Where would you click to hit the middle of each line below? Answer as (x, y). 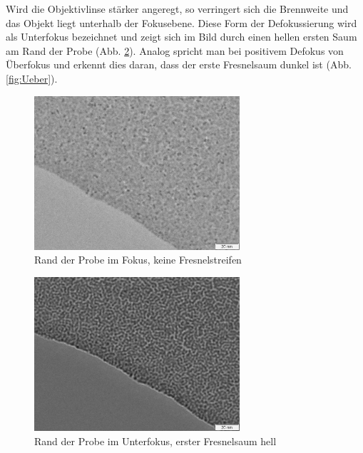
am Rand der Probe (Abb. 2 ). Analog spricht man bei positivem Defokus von (175, 50)
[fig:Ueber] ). (32, 78)
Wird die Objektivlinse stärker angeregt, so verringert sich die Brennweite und (177, 9)
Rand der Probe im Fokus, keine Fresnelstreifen (138, 260)
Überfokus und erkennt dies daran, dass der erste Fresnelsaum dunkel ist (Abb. (179, 64)
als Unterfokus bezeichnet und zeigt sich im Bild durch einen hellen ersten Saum (181, 37)
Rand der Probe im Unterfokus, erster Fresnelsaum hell (155, 441)
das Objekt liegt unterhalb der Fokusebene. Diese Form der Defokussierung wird (181, 22)
